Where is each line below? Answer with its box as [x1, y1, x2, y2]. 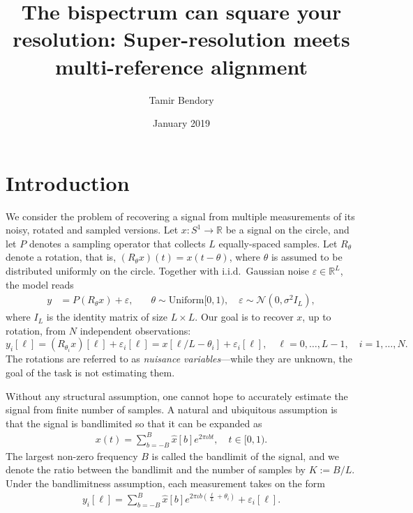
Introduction [6, 168, 130, 197]
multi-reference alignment [55, 52, 308, 80]
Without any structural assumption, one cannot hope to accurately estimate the [6, 388, 348, 403]
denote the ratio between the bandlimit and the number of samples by [6, 462, 306, 477]
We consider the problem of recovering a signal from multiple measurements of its [6, 208, 355, 223]
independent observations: [80, 323, 191, 337]
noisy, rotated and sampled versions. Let [6, 222, 179, 237]
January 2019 [153, 116, 210, 130]
